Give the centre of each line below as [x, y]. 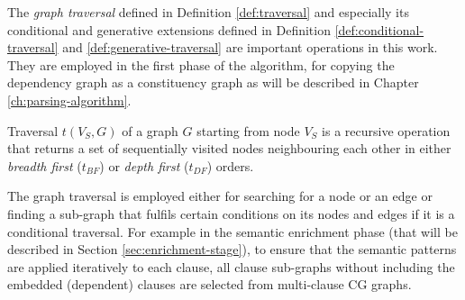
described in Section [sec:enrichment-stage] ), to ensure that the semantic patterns [232, 249]
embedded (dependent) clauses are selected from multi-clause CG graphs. [210, 284]
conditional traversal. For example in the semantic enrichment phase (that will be [232, 231]
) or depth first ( [144, 165]
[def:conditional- [379, 29]
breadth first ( [45, 165]
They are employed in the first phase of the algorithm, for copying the [201, 64]
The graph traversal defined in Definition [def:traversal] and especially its [208, 12]
